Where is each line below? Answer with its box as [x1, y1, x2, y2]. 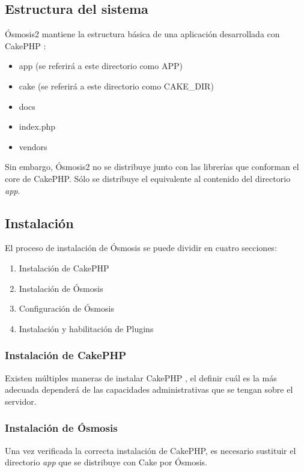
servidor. [5, 395, 37, 407]
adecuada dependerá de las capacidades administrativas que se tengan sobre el [5, 383, 293, 396]
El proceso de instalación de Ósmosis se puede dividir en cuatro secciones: [5, 241, 277, 254]
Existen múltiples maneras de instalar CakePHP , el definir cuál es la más [5, 371, 277, 384]
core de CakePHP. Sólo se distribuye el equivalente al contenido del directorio [5, 172, 291, 184]
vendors [19, 140, 47, 153]
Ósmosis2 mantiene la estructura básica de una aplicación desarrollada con [5, 28, 280, 40]
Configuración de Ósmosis [19, 302, 114, 315]
